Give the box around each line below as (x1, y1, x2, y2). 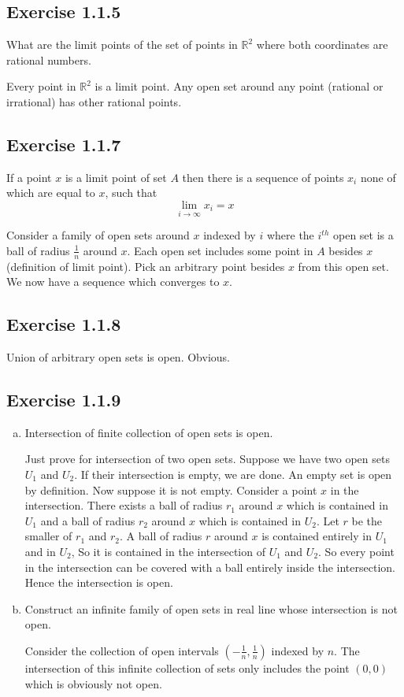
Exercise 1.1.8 (6, 312, 121, 336)
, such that (105, 184, 158, 201)
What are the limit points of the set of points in (6, 36, 238, 53)
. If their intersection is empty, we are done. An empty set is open (74, 465, 392, 482)
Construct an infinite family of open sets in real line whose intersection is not (24, 600, 398, 617)
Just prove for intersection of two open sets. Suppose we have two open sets (24, 450, 390, 467)
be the (351, 512, 383, 528)
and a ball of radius (40, 512, 135, 528)
